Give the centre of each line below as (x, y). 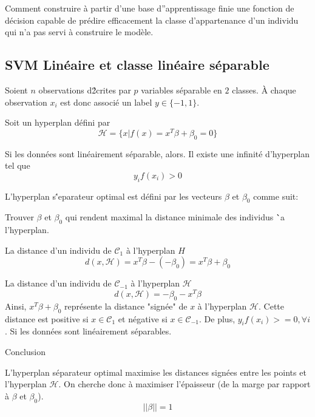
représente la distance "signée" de (126, 306)
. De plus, (217, 318)
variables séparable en (181, 90)
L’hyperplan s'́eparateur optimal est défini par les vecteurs (113, 196)
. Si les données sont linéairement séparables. (88, 331)
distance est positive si (47, 318)
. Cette (271, 306)
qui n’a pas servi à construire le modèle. (79, 32)
